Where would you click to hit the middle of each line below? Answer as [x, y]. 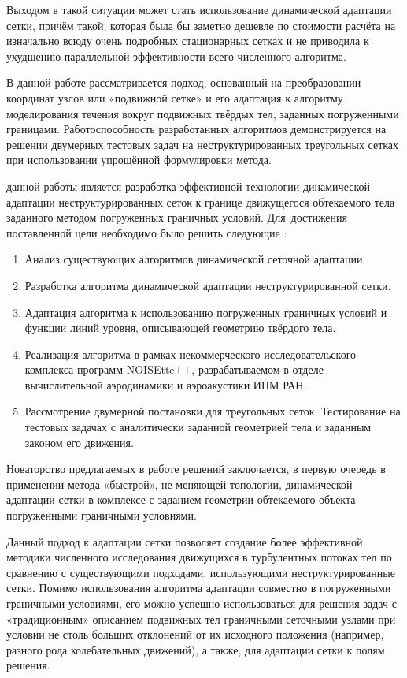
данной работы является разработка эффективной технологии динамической [188, 186]
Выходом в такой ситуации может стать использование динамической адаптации [199, 9]
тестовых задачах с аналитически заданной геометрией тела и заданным [198, 427]
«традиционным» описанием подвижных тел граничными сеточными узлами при [201, 618]
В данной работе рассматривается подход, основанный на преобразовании [184, 82]
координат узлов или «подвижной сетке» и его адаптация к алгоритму [175, 97]
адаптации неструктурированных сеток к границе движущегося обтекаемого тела [201, 201]
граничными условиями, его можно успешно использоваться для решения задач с [202, 603]
